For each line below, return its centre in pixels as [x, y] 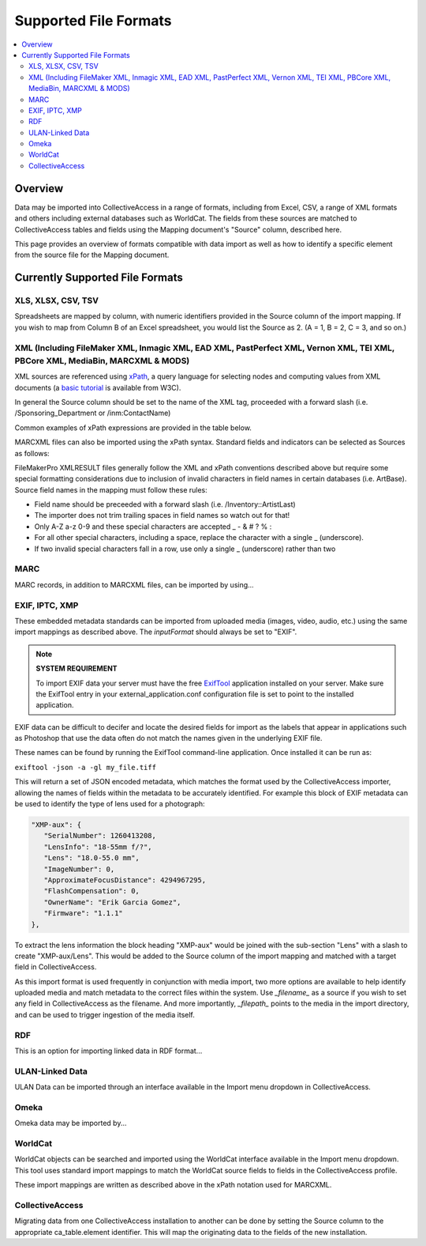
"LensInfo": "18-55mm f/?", [98, 847]
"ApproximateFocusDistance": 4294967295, [125, 880]
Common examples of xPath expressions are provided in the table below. [133, 428]
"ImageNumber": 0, [79, 869]
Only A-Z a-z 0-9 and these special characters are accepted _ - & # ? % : [153, 527]
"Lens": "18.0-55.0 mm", [92, 858]
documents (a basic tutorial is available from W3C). [98, 387]
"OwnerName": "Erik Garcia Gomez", [112, 902]
